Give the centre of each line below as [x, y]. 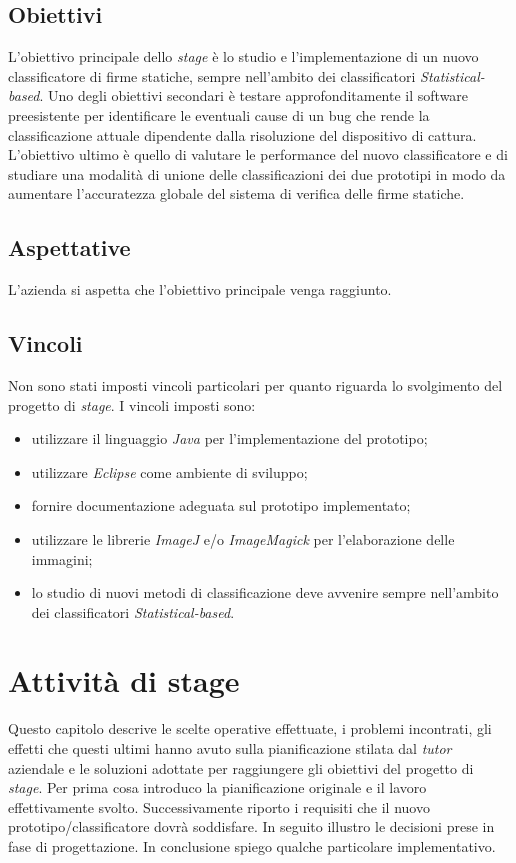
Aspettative [69, 247]
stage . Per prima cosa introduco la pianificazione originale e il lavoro [217, 787]
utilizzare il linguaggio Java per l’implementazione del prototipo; [229, 438]
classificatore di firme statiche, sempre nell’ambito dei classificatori [212, 75]
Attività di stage [124, 680]
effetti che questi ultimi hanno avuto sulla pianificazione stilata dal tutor [230, 748]
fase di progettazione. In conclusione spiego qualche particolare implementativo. [252, 845]
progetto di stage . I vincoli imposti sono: [132, 404]
